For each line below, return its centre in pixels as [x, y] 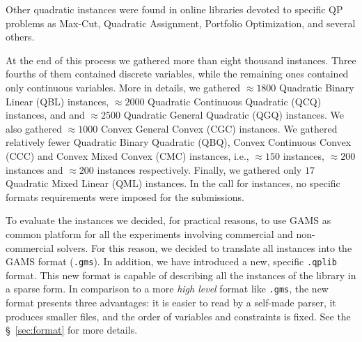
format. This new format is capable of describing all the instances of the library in [181, 275]
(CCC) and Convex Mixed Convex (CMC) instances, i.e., [127, 155]
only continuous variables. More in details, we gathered [123, 87]
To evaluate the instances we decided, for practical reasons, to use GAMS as [168, 220]
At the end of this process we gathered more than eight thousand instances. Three [181, 60]
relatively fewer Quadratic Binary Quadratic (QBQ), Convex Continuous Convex [179, 142]
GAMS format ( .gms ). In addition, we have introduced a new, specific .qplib [171, 261]
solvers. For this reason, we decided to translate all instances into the [204, 247]
